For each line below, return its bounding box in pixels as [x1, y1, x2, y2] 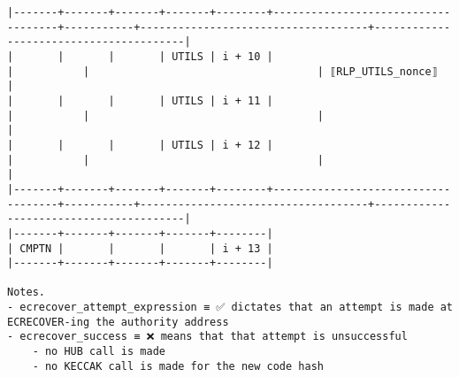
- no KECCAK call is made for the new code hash [32, 359, 324, 373]
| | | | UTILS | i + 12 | [7, 138, 273, 151]
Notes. [7, 286, 45, 299]
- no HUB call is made [32, 345, 165, 358]
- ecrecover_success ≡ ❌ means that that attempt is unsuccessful [7, 330, 408, 343]
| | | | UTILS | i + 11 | [7, 94, 273, 107]
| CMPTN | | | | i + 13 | [7, 242, 273, 255]
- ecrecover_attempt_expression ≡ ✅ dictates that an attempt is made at [7, 301, 454, 314]
